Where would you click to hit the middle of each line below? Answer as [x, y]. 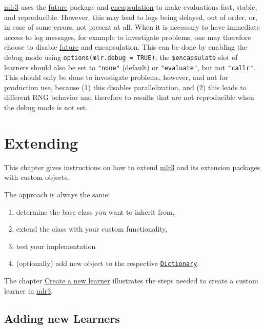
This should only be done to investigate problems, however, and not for [116, 77]
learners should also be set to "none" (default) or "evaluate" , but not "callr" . [130, 67]
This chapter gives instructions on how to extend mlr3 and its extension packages [132, 167]
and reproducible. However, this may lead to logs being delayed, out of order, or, [131, 17]
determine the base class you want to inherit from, [95, 211]
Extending [41, 142]
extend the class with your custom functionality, [92, 229]
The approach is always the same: [57, 194]
